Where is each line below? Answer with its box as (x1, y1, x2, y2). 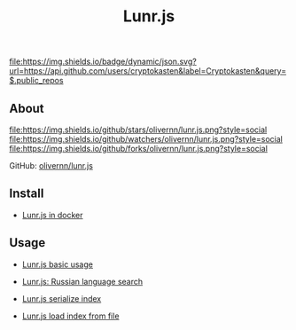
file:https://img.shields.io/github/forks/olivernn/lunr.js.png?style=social (9, 144, 269, 153)
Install (9, 186, 44, 201)
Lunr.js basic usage (21, 259, 93, 270)
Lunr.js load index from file (21, 310, 120, 321)
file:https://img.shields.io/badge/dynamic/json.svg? (9, 56, 197, 67)
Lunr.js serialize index (21, 293, 102, 303)
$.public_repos (9, 75, 64, 86)
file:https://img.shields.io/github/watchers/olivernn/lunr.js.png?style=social (9, 134, 284, 144)
